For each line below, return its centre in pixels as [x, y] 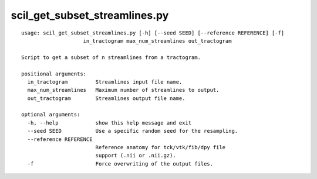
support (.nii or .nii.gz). [136, 156]
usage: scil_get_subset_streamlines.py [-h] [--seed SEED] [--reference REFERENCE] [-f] [153, 33]
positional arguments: [54, 74]
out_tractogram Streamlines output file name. [106, 98]
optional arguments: [51, 115]
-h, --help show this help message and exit [109, 123]
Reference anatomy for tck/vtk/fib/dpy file [161, 147]
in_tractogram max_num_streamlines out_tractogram [157, 41]
